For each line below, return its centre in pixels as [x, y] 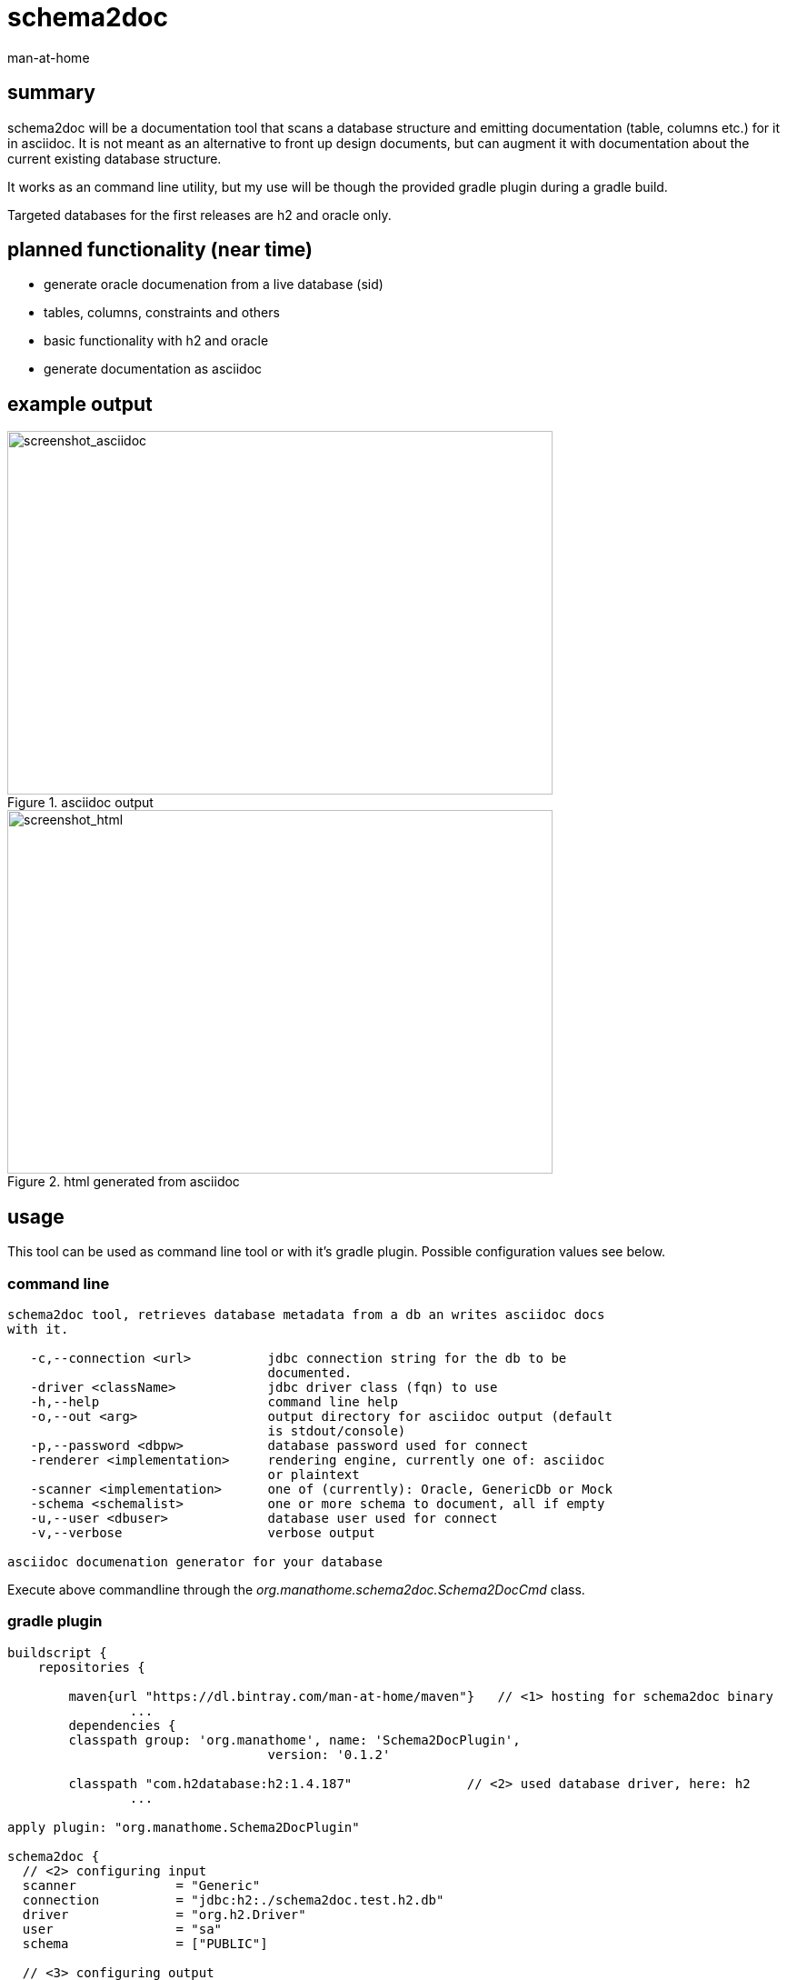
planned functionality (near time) [160, 250]
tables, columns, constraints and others [162, 313]
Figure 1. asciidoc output [80, 803]
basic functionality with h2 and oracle [156, 341]
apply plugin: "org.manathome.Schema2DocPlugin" [184, 1827]
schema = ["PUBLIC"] [145, 1943]
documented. [310, 1372]
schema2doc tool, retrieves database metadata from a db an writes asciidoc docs [306, 1314]
